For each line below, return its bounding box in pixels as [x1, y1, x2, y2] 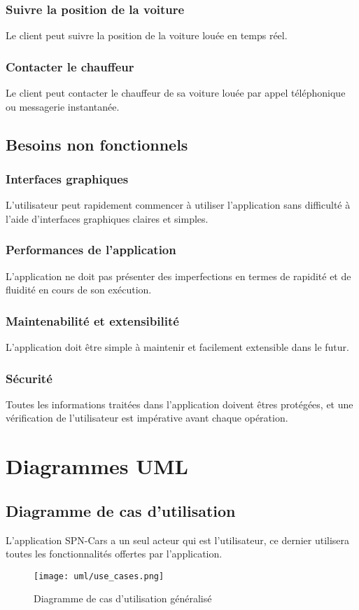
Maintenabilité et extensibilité [6, 312, 179, 329]
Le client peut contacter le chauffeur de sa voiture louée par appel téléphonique [6, 85, 346, 100]
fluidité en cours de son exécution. [6, 282, 152, 297]
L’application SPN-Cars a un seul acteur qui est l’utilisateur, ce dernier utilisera [6, 532, 350, 547]
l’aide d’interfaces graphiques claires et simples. [6, 211, 209, 226]
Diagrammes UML [6, 452, 188, 480]
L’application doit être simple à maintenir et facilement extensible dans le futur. [6, 340, 349, 354]
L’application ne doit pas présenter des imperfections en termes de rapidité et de [6, 268, 351, 283]
